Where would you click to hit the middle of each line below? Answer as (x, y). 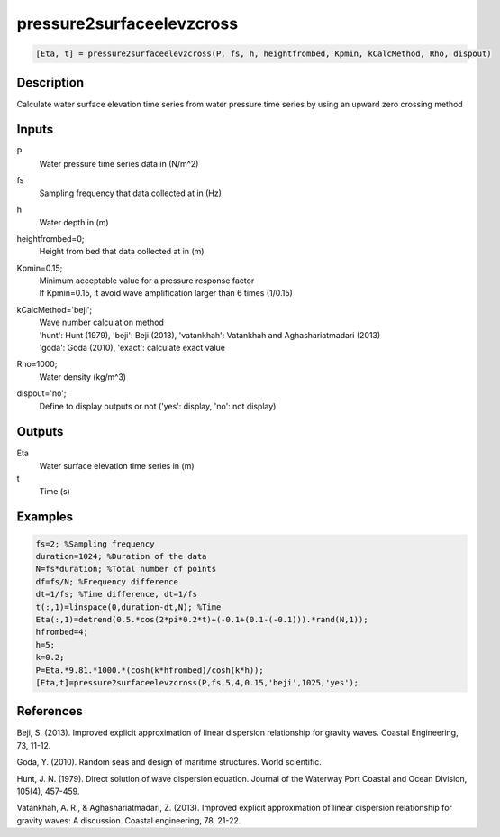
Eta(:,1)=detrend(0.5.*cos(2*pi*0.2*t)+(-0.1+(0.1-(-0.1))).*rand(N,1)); (202, 619)
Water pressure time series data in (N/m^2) (119, 163)
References (50, 711)
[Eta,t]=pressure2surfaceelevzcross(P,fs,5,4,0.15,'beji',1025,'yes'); (197, 682)
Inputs (35, 129)
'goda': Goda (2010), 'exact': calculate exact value (132, 348)
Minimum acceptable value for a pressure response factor (147, 281)
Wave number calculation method (101, 322)
